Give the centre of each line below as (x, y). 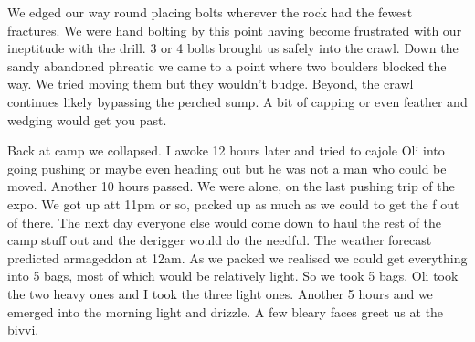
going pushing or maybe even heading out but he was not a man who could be (227, 168)
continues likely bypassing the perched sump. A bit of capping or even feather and (237, 101)
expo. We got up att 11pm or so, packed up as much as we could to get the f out (233, 203)
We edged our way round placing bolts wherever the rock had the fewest (210, 12)
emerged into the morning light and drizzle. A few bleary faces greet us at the (226, 311)
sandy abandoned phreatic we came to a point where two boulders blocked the (227, 65)
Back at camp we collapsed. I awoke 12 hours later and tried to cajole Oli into (226, 150)
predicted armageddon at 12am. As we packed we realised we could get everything (237, 257)
